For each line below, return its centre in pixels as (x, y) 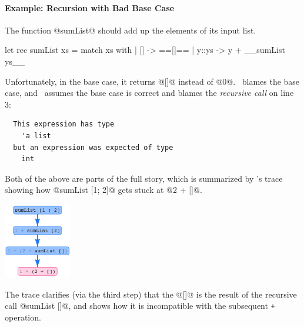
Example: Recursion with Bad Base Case (90, 7)
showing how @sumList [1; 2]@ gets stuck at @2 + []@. (103, 190)
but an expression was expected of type (93, 147)
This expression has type (64, 124)
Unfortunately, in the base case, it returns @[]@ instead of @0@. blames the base (152, 81)
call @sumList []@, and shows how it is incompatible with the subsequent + (140, 306)
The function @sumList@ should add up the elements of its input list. (131, 30)
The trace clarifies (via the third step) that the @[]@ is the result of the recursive (151, 294)
